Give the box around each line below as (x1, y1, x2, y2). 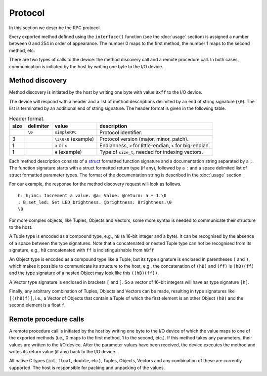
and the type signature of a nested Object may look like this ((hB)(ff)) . (9, 270, 159, 276)
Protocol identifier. (99, 129, 142, 136)
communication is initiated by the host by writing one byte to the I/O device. (9, 63, 163, 69)
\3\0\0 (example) (54, 135, 94, 142)
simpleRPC (54, 130, 77, 135)
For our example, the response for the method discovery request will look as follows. (9, 181, 181, 187)
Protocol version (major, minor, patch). (99, 135, 189, 142)
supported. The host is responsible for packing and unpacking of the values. (9, 365, 165, 371)
